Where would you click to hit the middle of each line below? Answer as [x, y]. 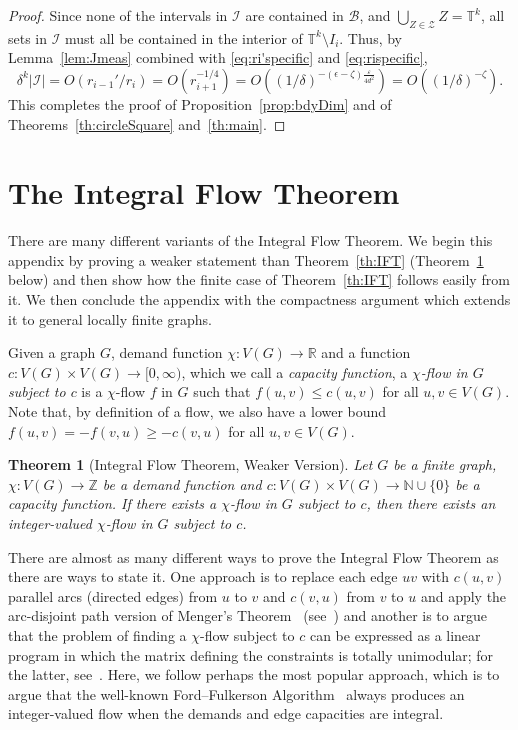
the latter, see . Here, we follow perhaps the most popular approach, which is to [254, 674]
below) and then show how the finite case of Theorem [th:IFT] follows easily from [259, 279]
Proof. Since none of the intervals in [118, 15]
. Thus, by [370, 37]
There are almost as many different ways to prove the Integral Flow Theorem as [253, 556]
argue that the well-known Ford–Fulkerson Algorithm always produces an [236, 693]
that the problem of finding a [97, 634]
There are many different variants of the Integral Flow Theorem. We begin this [250, 240]
